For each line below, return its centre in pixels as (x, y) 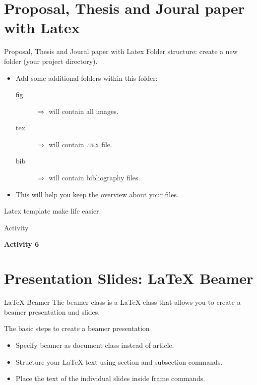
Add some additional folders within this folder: (87, 78)
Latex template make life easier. (53, 211)
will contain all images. (84, 111)
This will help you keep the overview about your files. (97, 194)
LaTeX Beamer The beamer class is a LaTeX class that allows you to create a (122, 302)
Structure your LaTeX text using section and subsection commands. (119, 361)
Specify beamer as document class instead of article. (95, 345)
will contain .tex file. (80, 144)
